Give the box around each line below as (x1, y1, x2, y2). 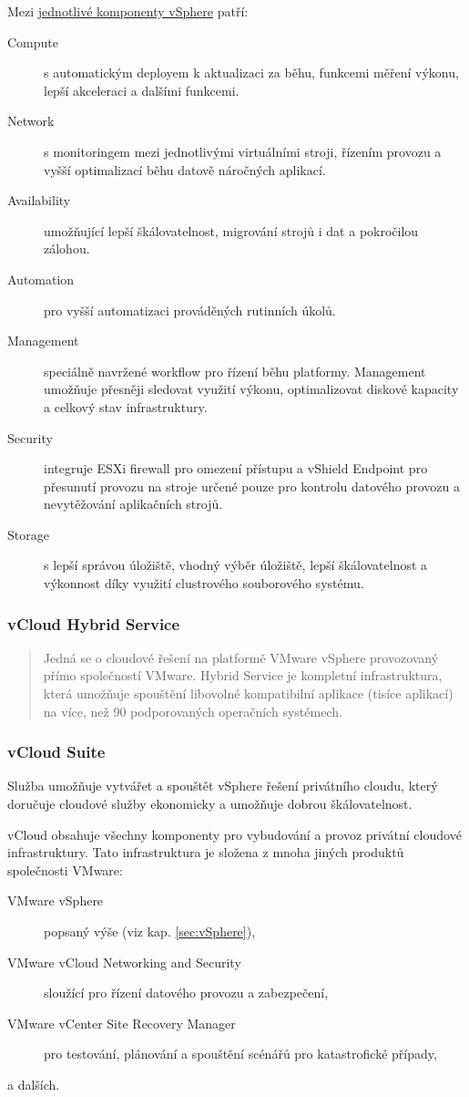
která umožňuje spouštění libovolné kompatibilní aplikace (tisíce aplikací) (43, 684, 454, 703)
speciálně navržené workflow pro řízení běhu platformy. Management (44, 361, 426, 380)
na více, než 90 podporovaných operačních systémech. (43, 701, 342, 720)
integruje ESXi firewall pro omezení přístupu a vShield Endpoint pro (44, 459, 428, 478)
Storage (7, 524, 49, 543)
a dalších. (7, 1075, 60, 1093)
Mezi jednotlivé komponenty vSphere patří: (7, 2, 249, 20)
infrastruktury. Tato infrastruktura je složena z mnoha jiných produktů (7, 843, 404, 862)
